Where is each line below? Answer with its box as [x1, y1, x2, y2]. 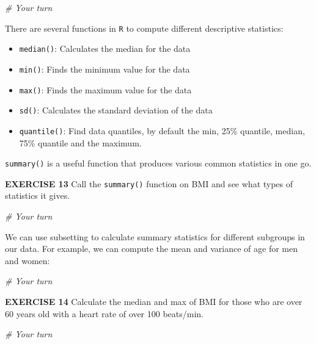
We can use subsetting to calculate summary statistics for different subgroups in [5, 230, 305, 243]
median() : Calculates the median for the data [19, 42, 191, 55]
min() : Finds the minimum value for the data [19, 62, 190, 75]
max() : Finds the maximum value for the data [19, 83, 192, 96]
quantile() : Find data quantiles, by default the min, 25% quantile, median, [19, 124, 305, 137]
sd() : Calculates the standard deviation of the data [19, 104, 213, 116]
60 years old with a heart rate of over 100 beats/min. [5, 307, 204, 320]
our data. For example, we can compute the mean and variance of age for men [5, 242, 298, 255]
